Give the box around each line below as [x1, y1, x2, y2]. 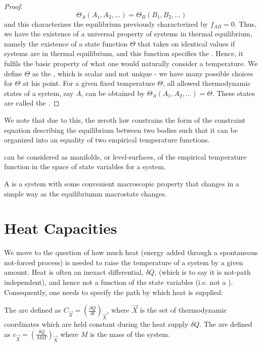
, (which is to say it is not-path [154, 267, 251, 277]
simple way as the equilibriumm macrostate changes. [4, 188, 167, 199]
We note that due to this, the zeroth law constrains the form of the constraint [4, 114, 246, 125]
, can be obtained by [81, 87, 145, 98]
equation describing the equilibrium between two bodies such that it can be [4, 124, 238, 135]
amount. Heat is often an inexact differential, [4, 267, 144, 277]
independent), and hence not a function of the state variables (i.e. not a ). [4, 277, 233, 287]
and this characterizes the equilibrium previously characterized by [4, 18, 208, 29]
